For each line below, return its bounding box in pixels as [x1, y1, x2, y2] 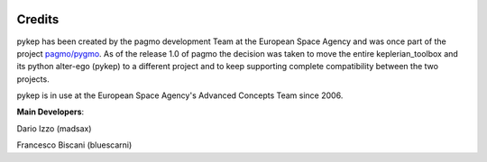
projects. [16, 73, 50, 85]
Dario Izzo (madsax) [16, 122, 92, 134]
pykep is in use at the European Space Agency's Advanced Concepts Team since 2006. [16, 90, 344, 101]
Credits [16, 12, 60, 27]
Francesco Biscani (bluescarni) [16, 139, 133, 150]
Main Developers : [16, 106, 85, 117]
